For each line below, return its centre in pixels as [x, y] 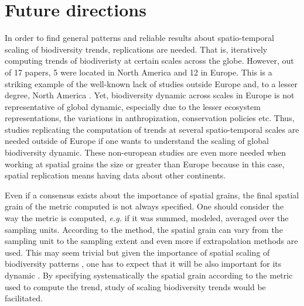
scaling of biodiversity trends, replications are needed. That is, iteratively [136, 49]
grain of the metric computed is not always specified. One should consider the [144, 206]
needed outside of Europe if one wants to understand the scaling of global [137, 141]
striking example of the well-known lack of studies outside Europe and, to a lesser [151, 83]
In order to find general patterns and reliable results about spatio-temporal [139, 38]
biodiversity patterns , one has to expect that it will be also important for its [143, 264]
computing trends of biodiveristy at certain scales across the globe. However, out [149, 61]
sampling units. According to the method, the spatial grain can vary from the [144, 229]
